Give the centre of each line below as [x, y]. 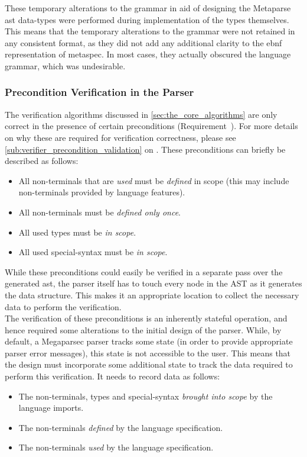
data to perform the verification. [63, 306]
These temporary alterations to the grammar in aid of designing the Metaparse [148, 8]
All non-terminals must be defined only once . [100, 212]
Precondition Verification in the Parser [99, 92]
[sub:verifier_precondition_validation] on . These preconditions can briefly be [145, 149]
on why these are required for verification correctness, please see [120, 137]
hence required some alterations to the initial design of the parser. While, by [143, 329]
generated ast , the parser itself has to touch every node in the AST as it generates [153, 283]
